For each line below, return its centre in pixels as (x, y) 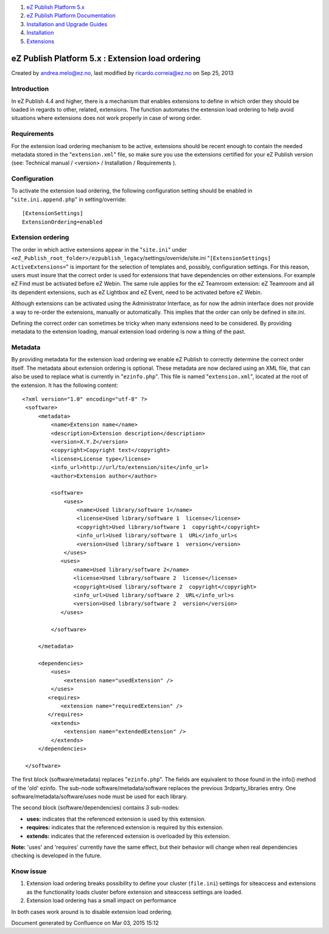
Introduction (30, 89)
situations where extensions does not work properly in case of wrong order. (106, 118)
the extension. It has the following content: (65, 385)
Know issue (29, 871)
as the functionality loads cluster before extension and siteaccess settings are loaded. (135, 892)
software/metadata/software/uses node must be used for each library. (100, 796)
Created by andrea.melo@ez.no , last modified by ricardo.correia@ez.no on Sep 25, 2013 (122, 73)
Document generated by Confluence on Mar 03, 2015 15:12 (85, 923)
